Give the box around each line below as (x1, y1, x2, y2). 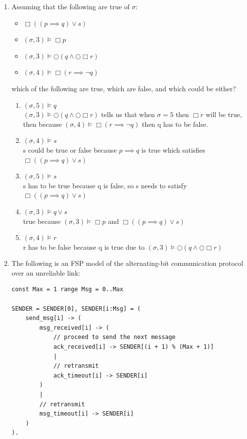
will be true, (206, 109, 242, 120)
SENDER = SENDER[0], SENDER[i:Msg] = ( (11, 305, 141, 312)
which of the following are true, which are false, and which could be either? (11, 83, 236, 93)
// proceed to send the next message (53, 334, 176, 341)
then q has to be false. (142, 119, 209, 129)
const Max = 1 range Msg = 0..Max (11, 286, 123, 293)
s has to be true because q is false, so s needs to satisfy (23, 180, 187, 190)
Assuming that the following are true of (11, 1, 130, 11)
